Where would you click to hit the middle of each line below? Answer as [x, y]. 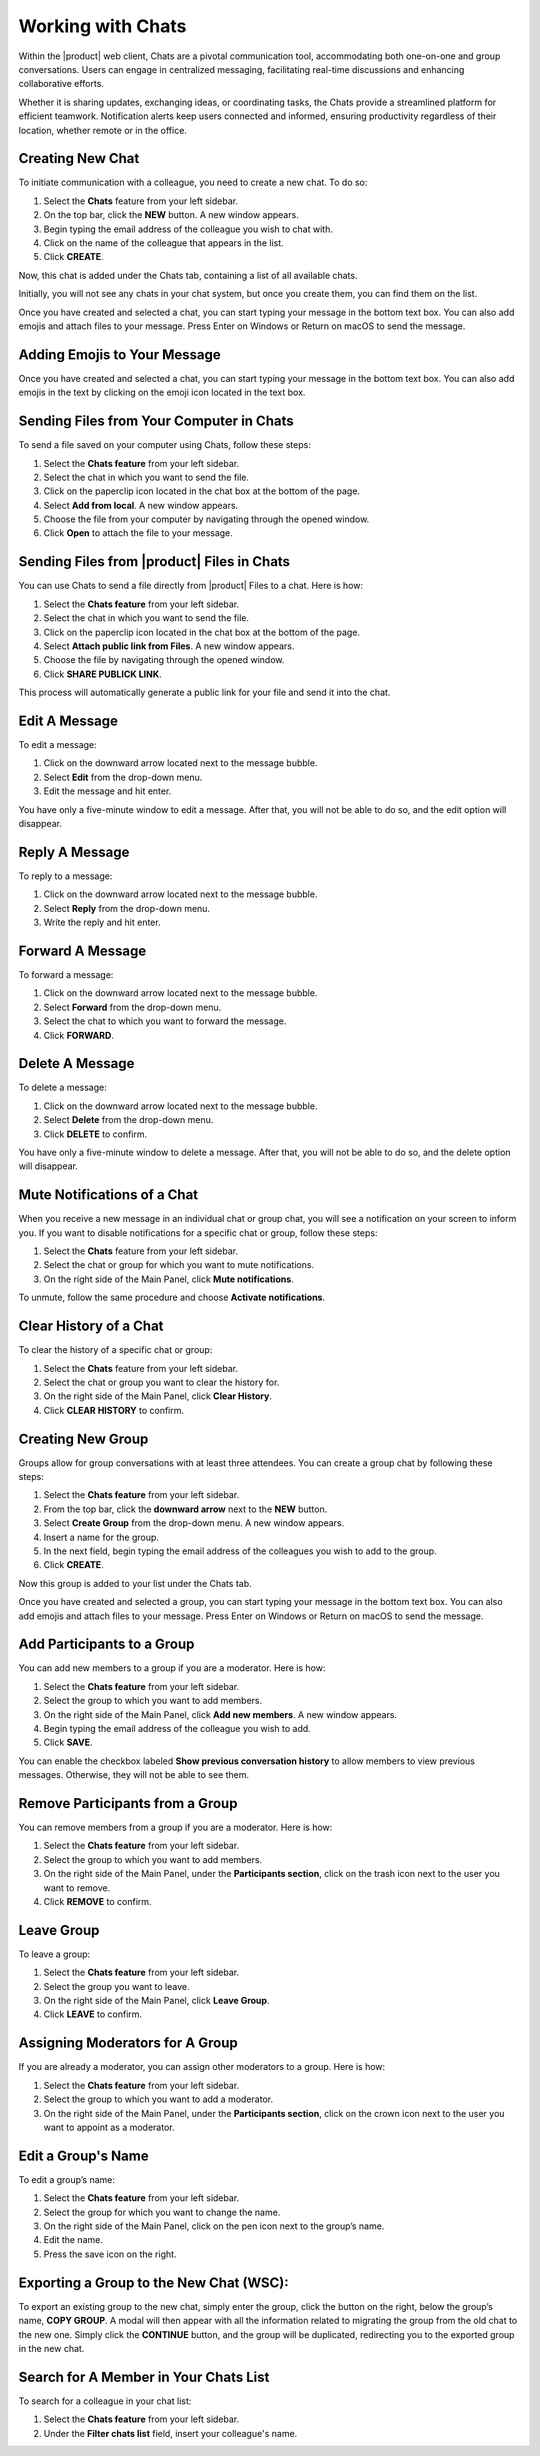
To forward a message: [66, 974]
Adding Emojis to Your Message [120, 354]
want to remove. [77, 1887]
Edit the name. [73, 2240]
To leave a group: [54, 1954]
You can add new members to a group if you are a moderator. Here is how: [172, 1668]
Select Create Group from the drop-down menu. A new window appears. [194, 1523]
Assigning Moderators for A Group [128, 2043]
